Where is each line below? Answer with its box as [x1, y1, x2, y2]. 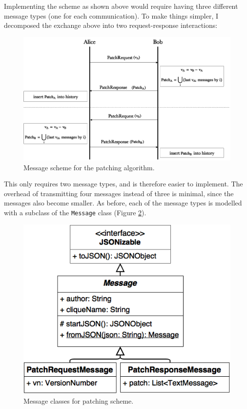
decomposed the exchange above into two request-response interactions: [4, 20, 218, 30]
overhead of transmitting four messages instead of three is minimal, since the [4, 188, 234, 198]
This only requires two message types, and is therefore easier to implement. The [4, 179, 243, 189]
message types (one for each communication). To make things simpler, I [4, 10, 219, 21]
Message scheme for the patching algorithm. [23, 162, 155, 172]
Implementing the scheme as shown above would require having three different [4, 1, 238, 11]
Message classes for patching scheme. [23, 396, 134, 406]
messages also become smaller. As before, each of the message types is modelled [4, 198, 242, 208]
